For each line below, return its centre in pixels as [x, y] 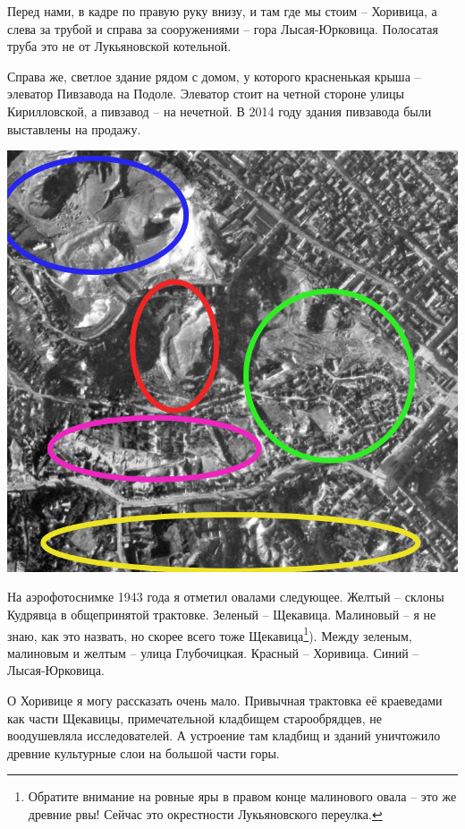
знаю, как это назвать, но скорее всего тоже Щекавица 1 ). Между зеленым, [210, 634]
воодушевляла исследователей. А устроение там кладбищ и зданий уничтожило [224, 735]
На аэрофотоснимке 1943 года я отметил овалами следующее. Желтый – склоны [226, 597]
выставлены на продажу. [74, 128]
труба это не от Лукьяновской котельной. [119, 46]
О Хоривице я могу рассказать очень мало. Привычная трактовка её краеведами [225, 701]
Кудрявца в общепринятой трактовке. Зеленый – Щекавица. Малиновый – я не [222, 614]
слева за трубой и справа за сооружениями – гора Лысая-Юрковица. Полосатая [223, 28]
